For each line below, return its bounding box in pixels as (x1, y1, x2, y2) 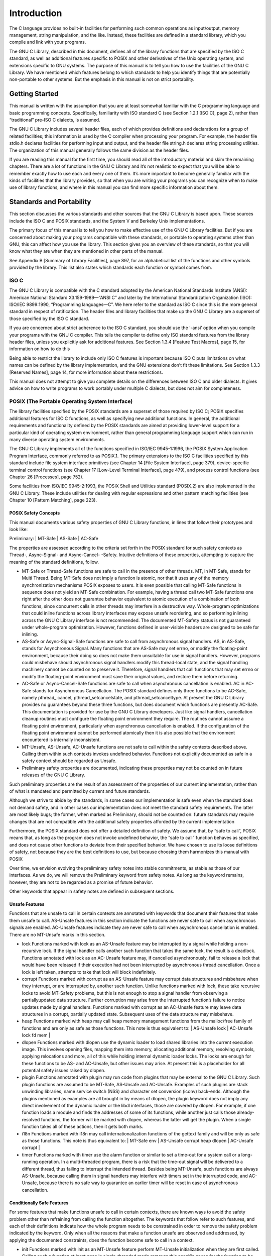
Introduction (9, 8, 62, 19)
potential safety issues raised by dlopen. (22, 1068, 105, 1074)
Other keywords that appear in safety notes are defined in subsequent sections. (9, 888, 175, 894)
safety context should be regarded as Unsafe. (22, 758, 117, 764)
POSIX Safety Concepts (9, 510, 60, 516)
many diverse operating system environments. (9, 437, 105, 443)
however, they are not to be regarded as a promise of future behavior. (9, 879, 153, 885)
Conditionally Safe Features (9, 1200, 69, 1206)
